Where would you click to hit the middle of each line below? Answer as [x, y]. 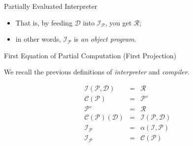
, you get [118, 22]
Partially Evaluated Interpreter [51, 6]
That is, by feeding [44, 22]
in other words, [38, 39]
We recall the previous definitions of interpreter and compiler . [97, 72]
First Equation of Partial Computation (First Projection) [90, 55]
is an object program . [105, 39]
